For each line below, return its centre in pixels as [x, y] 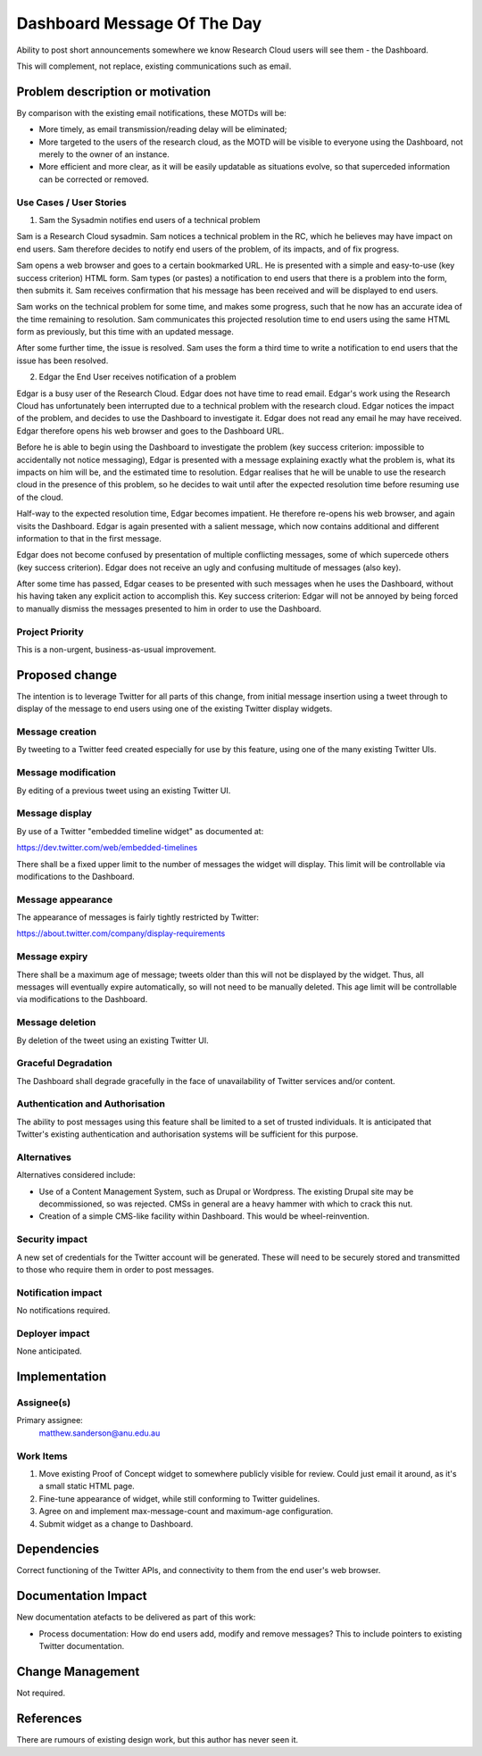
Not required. [41, 1693]
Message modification [66, 773]
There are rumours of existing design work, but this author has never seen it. [158, 1739]
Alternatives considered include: [76, 1175]
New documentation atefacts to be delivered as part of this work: [136, 1617]
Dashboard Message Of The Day [139, 23]
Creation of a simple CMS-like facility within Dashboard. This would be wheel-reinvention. [204, 1216]
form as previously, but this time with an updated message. [125, 332]
